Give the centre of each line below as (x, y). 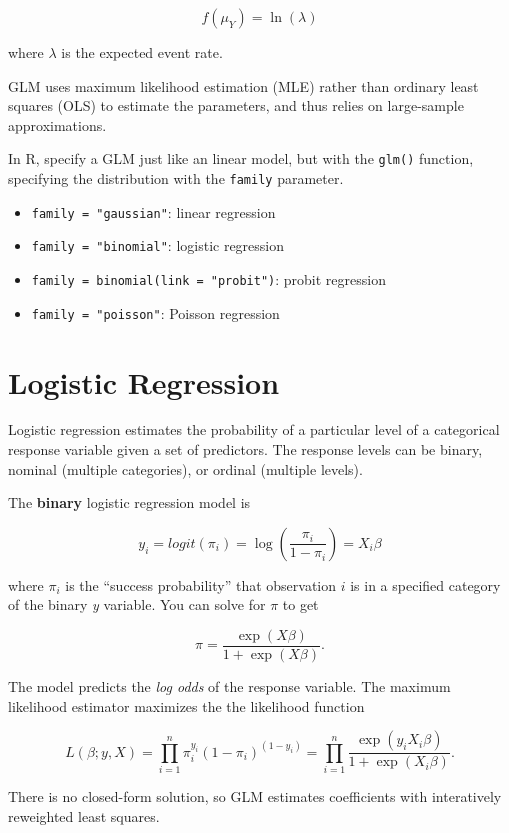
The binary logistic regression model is (129, 502)
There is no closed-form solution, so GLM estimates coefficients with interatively (255, 796)
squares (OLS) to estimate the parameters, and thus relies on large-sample (236, 105)
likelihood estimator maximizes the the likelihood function (186, 705)
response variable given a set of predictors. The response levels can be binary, (245, 449)
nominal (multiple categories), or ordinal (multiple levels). (185, 468)
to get (300, 604)
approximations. (57, 124)
